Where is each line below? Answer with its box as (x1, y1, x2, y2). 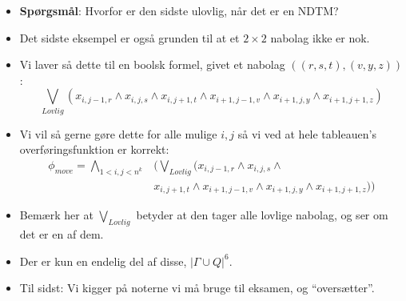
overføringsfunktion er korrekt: (19, 141, 169, 158)
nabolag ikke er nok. (270, 29, 370, 46)
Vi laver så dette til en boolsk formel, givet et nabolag (19, 56, 285, 73)
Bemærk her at (19, 207, 94, 223)
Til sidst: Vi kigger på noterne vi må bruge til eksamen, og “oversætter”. (19, 279, 375, 296)
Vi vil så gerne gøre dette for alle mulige (19, 125, 217, 142)
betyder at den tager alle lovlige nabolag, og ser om (136, 207, 388, 223)
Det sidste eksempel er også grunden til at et (19, 29, 240, 46)
